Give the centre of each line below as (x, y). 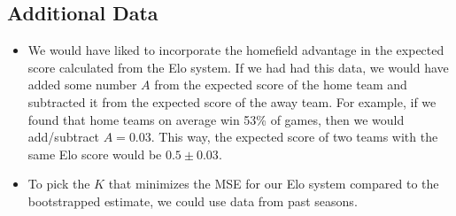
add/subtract (64, 137)
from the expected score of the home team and (281, 85)
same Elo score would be (95, 154)
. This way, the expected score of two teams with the (294, 137)
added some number (82, 85)
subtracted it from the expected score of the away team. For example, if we (232, 101)
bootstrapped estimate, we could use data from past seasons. (193, 201)
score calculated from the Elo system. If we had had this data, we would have (238, 67)
